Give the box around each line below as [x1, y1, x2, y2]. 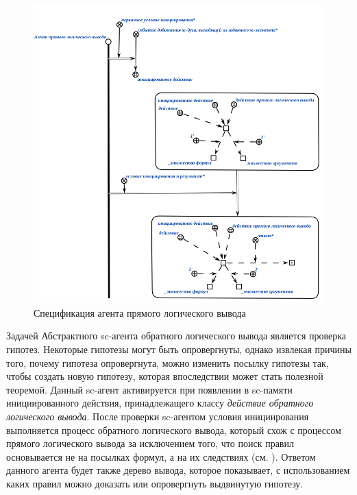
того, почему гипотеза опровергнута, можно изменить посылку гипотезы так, [6, 355, 329, 370]
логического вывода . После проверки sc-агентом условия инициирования [6, 409, 309, 424]
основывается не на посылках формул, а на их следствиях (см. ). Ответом [6, 449, 316, 463]
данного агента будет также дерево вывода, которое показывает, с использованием [6, 463, 350, 477]
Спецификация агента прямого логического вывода [34, 305, 246, 319]
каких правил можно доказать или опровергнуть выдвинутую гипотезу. [6, 476, 304, 490]
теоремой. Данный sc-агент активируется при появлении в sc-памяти [6, 382, 293, 396]
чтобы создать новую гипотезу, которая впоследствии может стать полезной [6, 369, 323, 383]
